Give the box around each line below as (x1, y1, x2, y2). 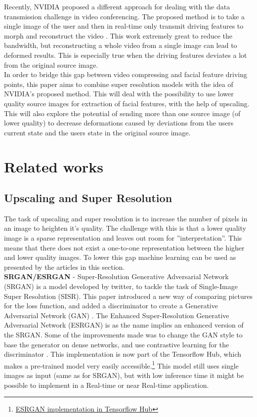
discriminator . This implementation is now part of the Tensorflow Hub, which (4, 349, 241, 359)
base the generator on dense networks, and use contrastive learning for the (4, 339, 229, 349)
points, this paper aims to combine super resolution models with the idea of (4, 79, 233, 89)
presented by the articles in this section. (4, 261, 125, 272)
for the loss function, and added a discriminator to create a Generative (4, 300, 218, 311)
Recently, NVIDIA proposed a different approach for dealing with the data (4, 1, 230, 11)
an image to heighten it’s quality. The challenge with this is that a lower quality (4, 223, 246, 233)
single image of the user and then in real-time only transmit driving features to (4, 21, 244, 31)
